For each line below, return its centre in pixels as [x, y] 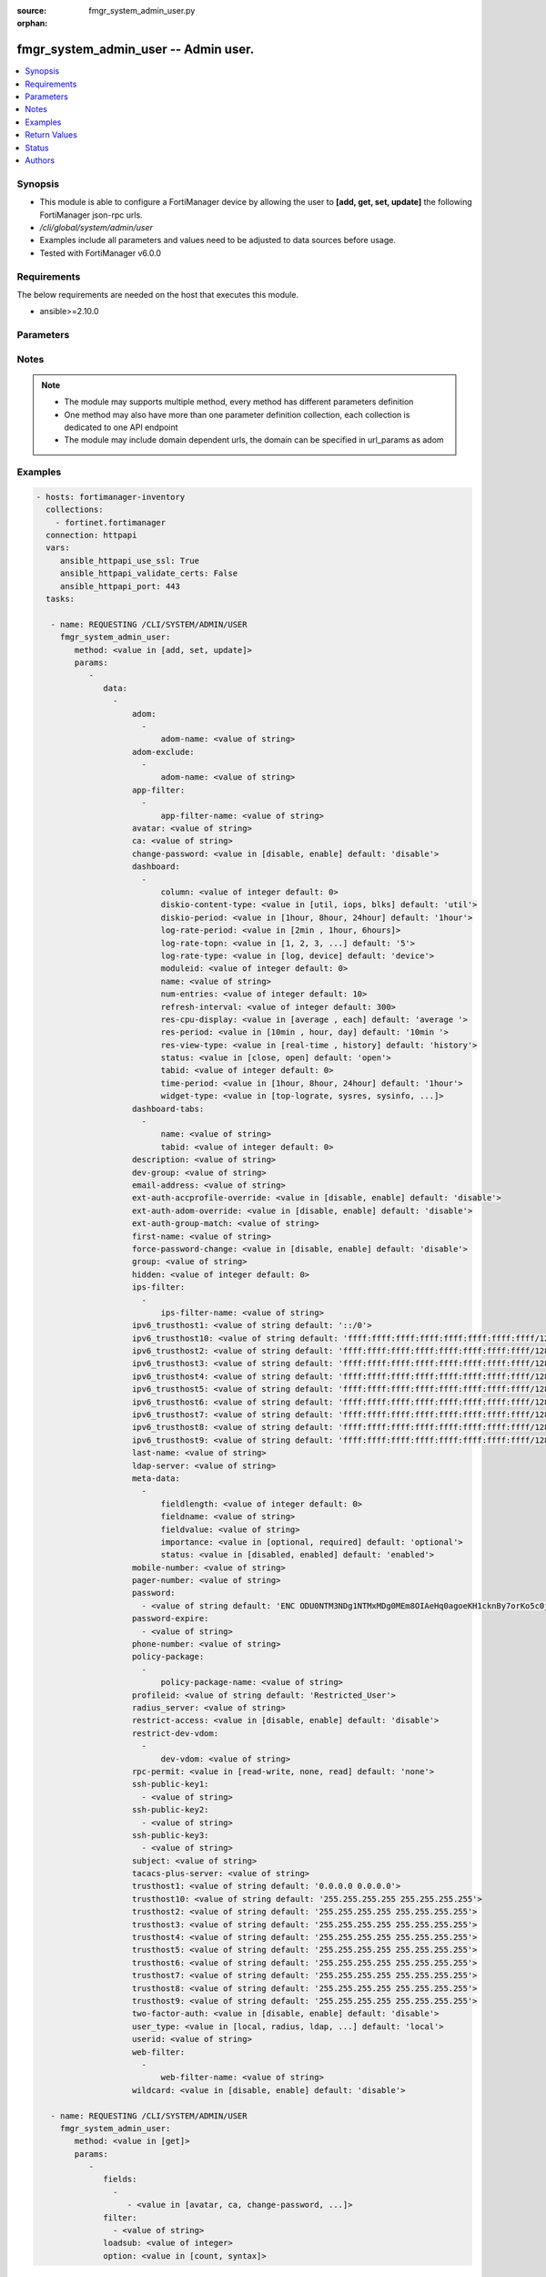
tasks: [61, 599]
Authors [40, 160]
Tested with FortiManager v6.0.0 [101, 253]
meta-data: [157, 1478]
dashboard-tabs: [168, 1108]
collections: [75, 510]
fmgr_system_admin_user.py [142, 10]
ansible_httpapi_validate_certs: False [149, 573]
